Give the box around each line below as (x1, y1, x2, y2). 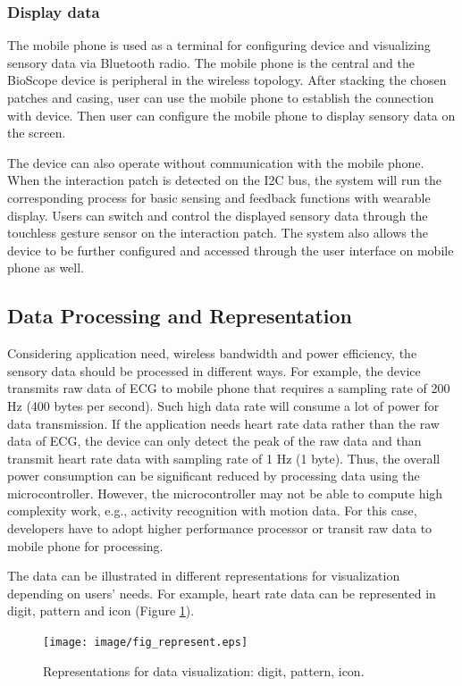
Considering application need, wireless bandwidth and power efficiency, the (7, 344, 417, 363)
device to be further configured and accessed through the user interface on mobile (7, 240, 454, 259)
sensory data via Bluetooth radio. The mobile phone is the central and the (7, 53, 415, 71)
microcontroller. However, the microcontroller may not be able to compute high (7, 483, 443, 502)
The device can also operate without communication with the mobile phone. (7, 153, 424, 171)
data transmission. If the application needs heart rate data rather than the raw (7, 414, 440, 432)
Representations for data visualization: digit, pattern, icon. (43, 661, 365, 680)
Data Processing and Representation (7, 302, 353, 330)
